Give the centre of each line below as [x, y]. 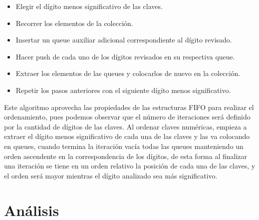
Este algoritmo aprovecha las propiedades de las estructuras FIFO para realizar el [129, 107]
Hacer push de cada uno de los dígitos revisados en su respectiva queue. [125, 56]
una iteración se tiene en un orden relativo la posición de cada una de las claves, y [130, 166]
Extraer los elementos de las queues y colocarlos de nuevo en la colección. [128, 73]
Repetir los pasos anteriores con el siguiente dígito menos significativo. [123, 90]
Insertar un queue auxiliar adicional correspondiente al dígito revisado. [124, 40]
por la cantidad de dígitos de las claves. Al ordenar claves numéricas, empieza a [126, 126]
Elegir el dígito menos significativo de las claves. [89, 6]
